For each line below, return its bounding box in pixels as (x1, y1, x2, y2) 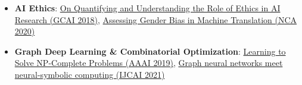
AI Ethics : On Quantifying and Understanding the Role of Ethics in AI (14, 2, 281, 14)
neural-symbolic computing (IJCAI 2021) (14, 68, 165, 80)
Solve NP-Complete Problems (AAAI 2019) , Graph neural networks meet (14, 56, 283, 69)
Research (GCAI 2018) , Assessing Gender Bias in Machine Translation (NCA (14, 13, 297, 26)
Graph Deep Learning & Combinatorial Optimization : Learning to (14, 45, 286, 57)
